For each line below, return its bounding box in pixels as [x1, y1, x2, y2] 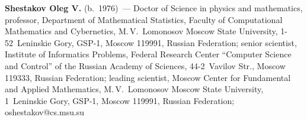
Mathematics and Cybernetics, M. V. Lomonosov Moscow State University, [5, 25, 278, 37]
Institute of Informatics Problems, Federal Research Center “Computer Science [5, 48, 292, 60]
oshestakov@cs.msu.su [5, 106, 85, 118]
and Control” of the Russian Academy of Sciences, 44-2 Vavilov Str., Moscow [5, 59, 286, 72]
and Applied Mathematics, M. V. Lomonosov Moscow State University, [5, 83, 264, 95]
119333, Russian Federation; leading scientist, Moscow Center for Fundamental [5, 71, 291, 83]
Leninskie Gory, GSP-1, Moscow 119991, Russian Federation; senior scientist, [17, 36, 297, 48]
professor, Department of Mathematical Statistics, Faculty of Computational [5, 13, 283, 25]
